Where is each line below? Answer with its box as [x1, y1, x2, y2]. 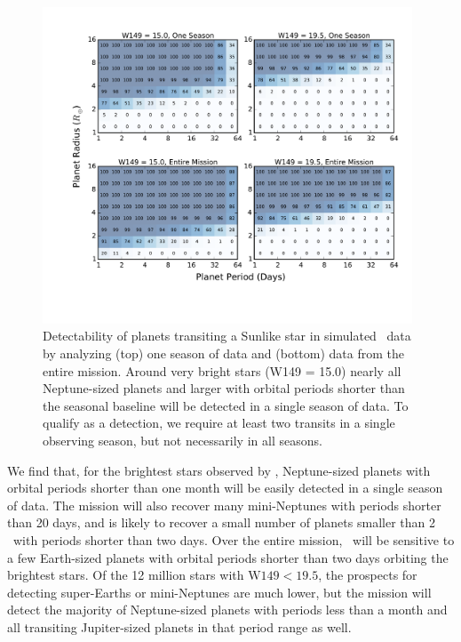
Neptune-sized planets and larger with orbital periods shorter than [43, 379, 405, 397]
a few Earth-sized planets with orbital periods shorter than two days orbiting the [7, 548, 449, 566]
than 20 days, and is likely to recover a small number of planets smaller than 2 [7, 513, 435, 532]
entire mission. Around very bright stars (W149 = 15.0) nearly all [43, 361, 401, 380]
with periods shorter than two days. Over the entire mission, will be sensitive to [12, 530, 455, 549]
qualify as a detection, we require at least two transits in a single [43, 413, 395, 432]
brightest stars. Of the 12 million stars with [7, 566, 244, 584]
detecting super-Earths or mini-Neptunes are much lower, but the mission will [7, 582, 432, 601]
